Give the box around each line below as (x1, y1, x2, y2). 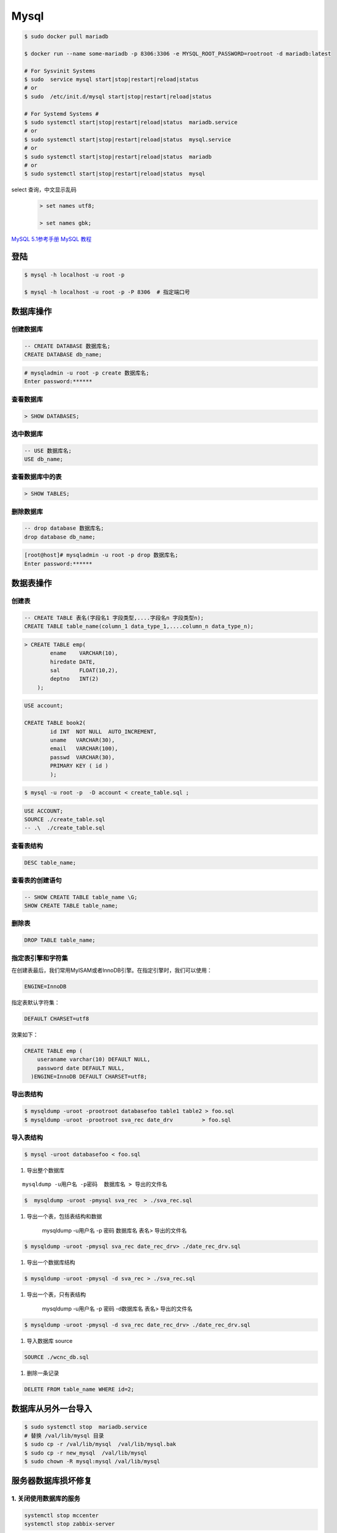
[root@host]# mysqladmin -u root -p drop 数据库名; (24, 552, 179, 559)
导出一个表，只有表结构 (26, 1291, 86, 1298)
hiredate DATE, (50, 658, 96, 665)
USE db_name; (24, 456, 64, 463)
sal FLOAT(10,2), (50, 667, 119, 674)
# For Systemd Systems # (24, 110, 99, 117)
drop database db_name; (24, 533, 96, 540)
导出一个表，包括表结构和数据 (26, 1213, 102, 1220)
